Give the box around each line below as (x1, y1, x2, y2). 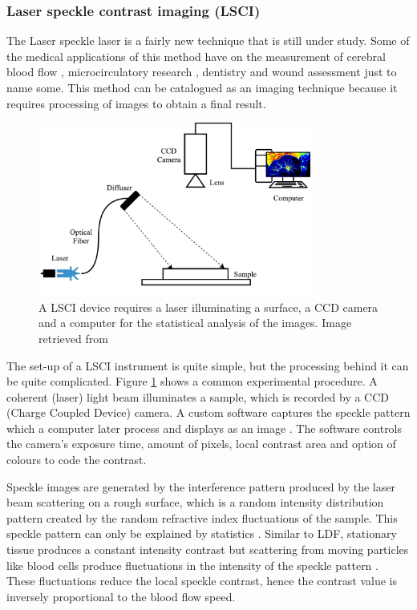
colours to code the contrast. (6, 451, 147, 468)
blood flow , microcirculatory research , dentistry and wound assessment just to (6, 63, 397, 80)
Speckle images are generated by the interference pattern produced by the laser (6, 478, 395, 495)
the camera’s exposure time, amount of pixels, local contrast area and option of (6, 435, 396, 452)
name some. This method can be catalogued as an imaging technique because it (6, 79, 398, 95)
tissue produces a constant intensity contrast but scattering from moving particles (6, 541, 409, 558)
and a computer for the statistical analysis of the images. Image (38, 314, 352, 331)
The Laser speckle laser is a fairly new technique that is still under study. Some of (6, 32, 410, 49)
